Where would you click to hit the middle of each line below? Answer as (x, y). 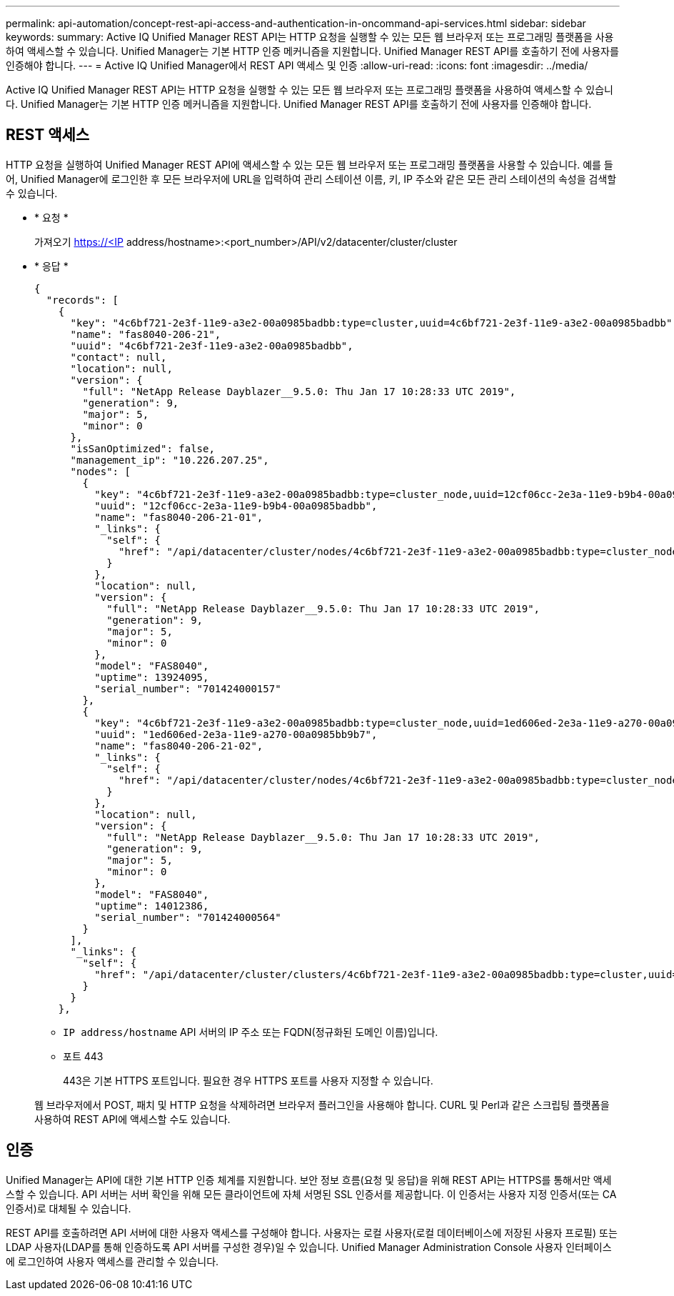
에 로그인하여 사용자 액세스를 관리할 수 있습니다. (112, 1261)
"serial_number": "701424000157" (188, 688)
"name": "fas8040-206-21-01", (179, 517)
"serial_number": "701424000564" (188, 917)
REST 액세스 (48, 135)
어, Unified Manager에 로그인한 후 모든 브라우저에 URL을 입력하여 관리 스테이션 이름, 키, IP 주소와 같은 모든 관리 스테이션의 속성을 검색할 (311, 179)
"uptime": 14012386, (152, 906)
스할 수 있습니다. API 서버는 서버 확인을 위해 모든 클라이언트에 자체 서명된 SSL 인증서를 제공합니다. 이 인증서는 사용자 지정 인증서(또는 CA (311, 1194)
